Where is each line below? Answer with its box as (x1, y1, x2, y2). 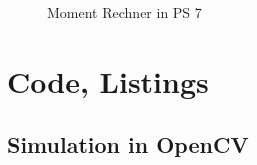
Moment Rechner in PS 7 (47, 2, 202, 22)
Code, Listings (7, 60, 209, 101)
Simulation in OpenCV (7, 129, 249, 160)
